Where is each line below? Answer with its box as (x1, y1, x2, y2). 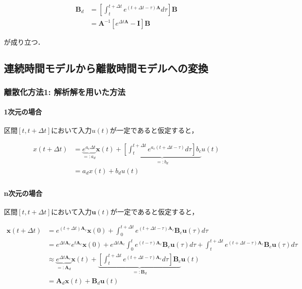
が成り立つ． (4, 37, 45, 47)
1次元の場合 (4, 106, 42, 116)
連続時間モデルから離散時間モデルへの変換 (4, 61, 208, 76)
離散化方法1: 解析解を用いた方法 (4, 86, 125, 98)
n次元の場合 (4, 188, 42, 198)
